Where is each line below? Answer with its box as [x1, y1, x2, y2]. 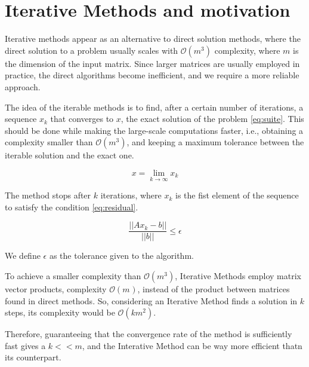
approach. [5, 80, 41, 93]
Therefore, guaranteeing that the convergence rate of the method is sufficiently [5, 328, 292, 340]
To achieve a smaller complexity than [5, 269, 141, 282]
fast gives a [5, 339, 46, 351]
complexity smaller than [5, 136, 93, 148]
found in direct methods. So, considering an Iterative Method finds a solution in [5, 294, 298, 307]
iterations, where [100, 189, 162, 201]
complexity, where [214, 44, 280, 56]
